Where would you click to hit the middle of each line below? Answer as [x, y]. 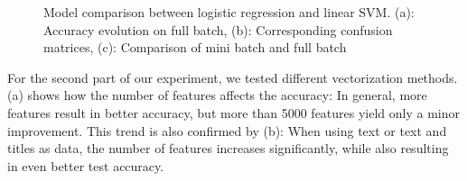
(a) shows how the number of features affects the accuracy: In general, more [217, 95]
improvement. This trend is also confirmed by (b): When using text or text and [227, 130]
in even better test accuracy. [86, 165]
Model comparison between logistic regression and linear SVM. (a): [229, 12]
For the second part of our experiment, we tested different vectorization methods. [233, 77]
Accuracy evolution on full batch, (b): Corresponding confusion [218, 29]
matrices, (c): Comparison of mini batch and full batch [195, 47]
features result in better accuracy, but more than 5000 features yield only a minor [234, 112]
